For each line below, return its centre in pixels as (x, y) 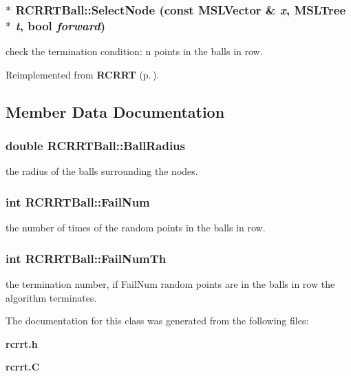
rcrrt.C (23, 367)
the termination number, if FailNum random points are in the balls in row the (170, 283)
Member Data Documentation (115, 111)
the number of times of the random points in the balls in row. (136, 228)
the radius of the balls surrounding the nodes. (102, 171)
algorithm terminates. (51, 297)
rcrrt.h (22, 343)
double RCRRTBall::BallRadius (95, 146)
